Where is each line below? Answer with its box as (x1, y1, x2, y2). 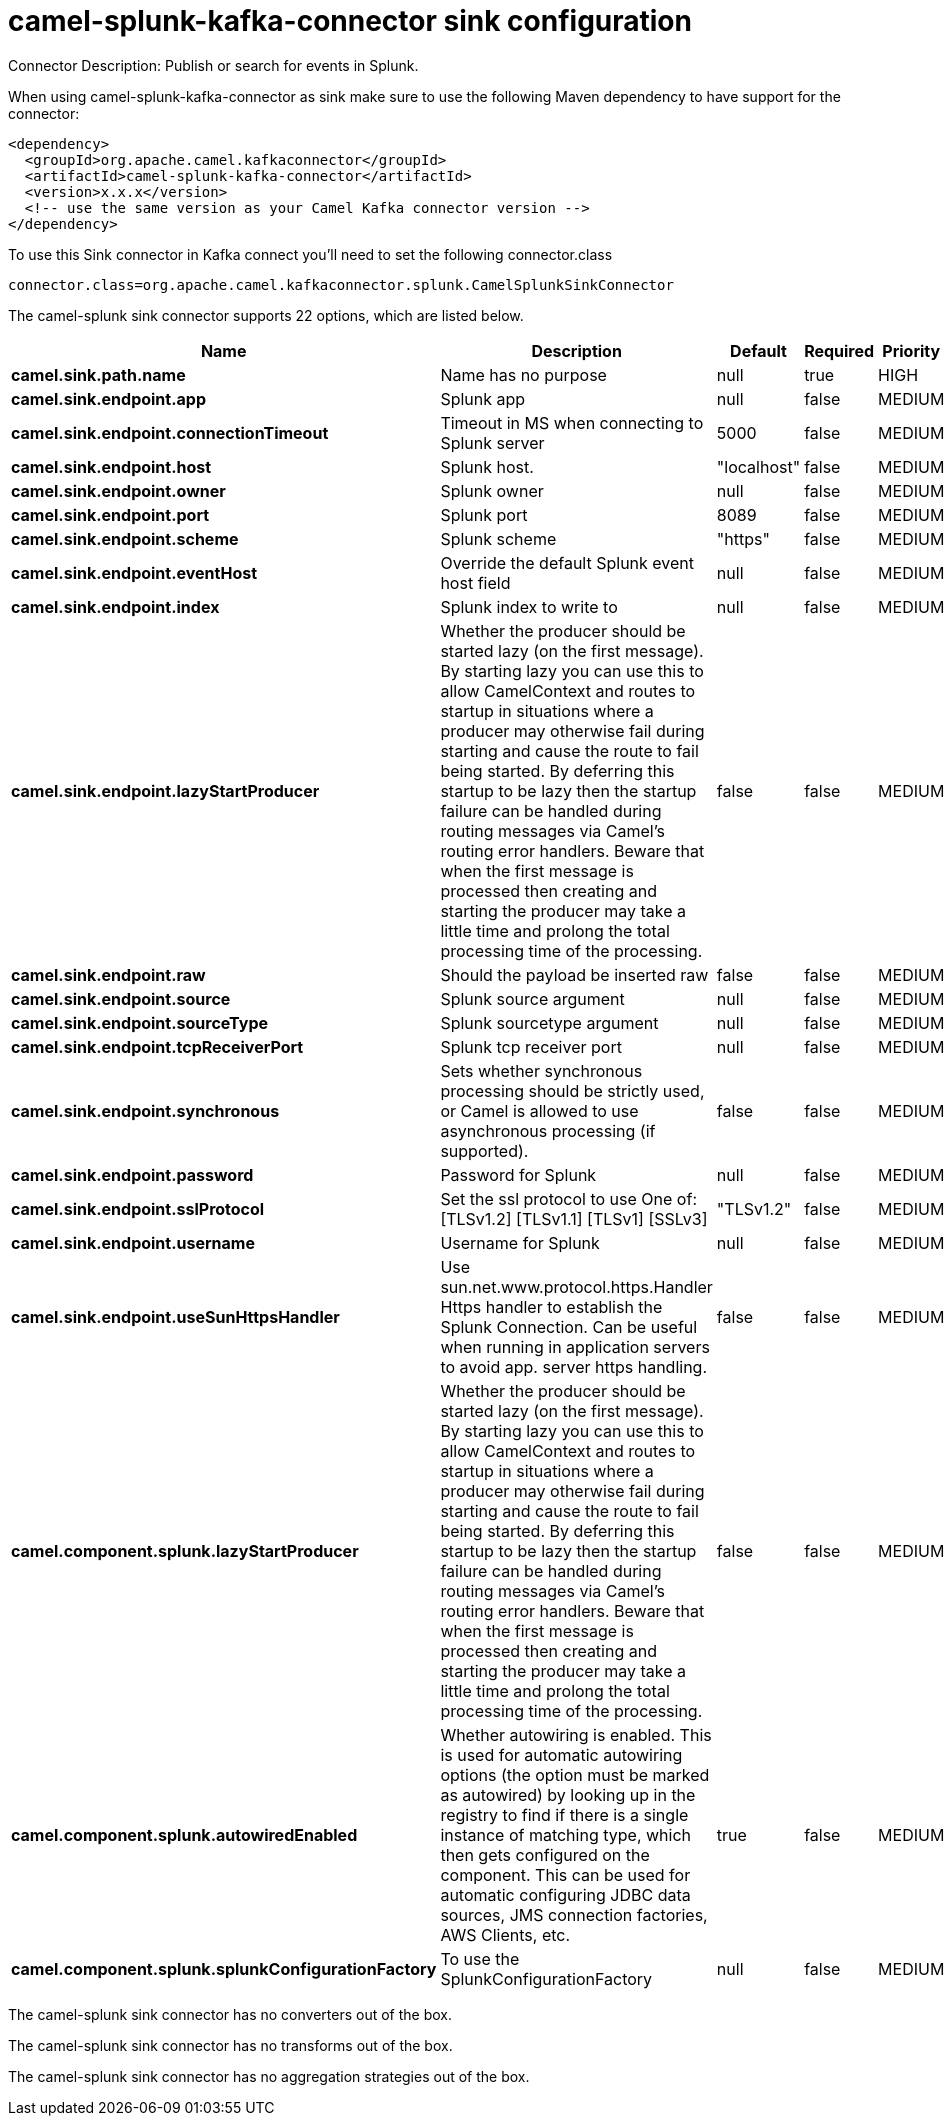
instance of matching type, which (440, 1824, 692, 1845)
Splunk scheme (440, 528, 557, 549)
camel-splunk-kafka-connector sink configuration (8, 4, 692, 38)
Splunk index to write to (440, 596, 618, 617)
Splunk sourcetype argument (440, 1012, 659, 1033)
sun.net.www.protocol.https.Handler (440, 1276, 713, 1297)
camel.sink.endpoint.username (11, 1232, 255, 1253)
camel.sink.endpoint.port (11, 504, 210, 525)
